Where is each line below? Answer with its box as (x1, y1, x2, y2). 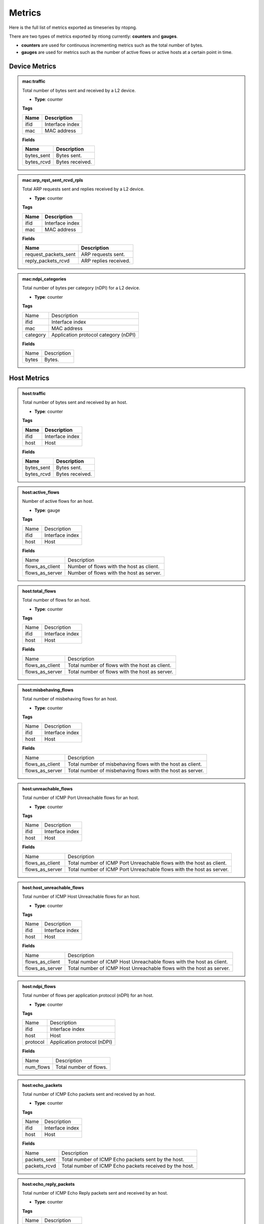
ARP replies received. (81, 258, 131, 264)
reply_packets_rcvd (25, 258, 70, 264)
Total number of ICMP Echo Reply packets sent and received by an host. (22, 1190, 168, 1196)
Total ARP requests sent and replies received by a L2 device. (22, 186, 145, 192)
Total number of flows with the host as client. (67, 661, 172, 668)
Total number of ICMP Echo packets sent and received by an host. (22, 1091, 156, 1097)
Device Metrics (9, 62, 56, 71)
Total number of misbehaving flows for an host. (22, 696, 117, 702)
